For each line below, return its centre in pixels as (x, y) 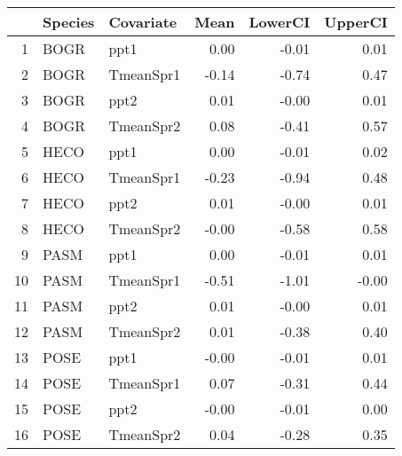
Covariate (143, 22)
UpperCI (356, 22)
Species (69, 22)
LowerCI (280, 22)
